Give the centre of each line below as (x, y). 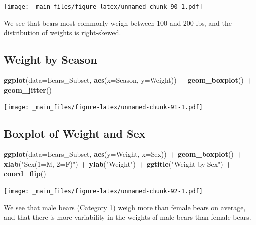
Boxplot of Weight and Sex (75, 133)
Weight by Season (51, 59)
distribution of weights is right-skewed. (63, 33)
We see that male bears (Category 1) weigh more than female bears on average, (125, 207)
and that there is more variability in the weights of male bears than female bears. (128, 217)
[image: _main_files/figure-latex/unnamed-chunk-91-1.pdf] (103, 108)
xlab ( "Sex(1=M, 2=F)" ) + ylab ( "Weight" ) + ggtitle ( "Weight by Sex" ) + (118, 164)
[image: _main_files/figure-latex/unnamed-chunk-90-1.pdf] (103, 7)
